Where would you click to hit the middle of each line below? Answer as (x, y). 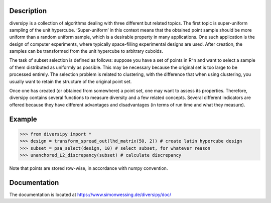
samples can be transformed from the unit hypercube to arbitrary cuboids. (86, 51)
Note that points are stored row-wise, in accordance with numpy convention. (89, 168)
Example (23, 119)
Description (28, 11)
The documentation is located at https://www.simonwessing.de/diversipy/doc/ (90, 194)
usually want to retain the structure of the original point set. (71, 81)
